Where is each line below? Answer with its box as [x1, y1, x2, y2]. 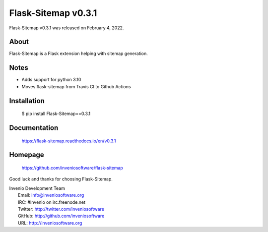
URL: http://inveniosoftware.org [18, 220, 82, 226]
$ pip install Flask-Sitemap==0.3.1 [21, 111, 91, 116]
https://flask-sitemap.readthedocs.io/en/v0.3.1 [21, 138, 116, 144]
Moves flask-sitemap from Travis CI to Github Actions [21, 83, 131, 89]
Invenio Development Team [9, 185, 66, 191]
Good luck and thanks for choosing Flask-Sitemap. [9, 176, 113, 182]
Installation [9, 97, 45, 105]
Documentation [9, 123, 59, 132]
